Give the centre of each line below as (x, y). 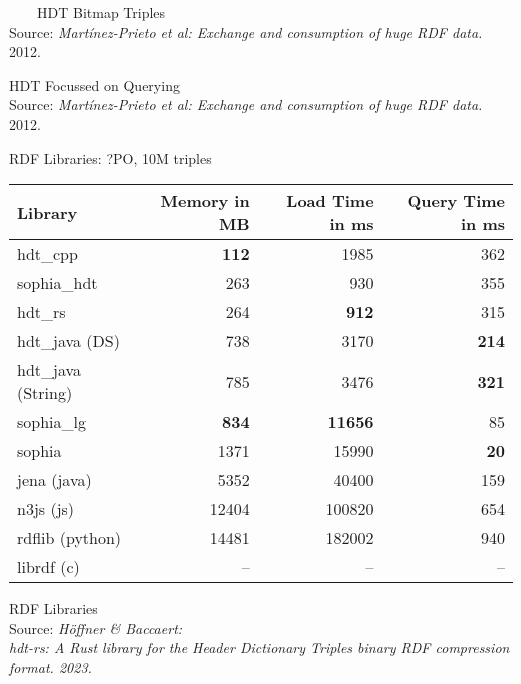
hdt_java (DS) (68, 341)
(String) (45, 393)
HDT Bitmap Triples (101, 12)
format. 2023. (50, 666)
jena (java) (54, 480)
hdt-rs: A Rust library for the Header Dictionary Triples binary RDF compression (259, 647)
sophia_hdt (57, 283)
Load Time (330, 201)
